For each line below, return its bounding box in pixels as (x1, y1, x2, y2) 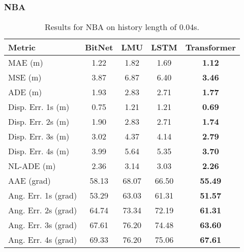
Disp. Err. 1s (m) (8, 101, 70, 113)
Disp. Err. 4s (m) (8, 145, 70, 157)
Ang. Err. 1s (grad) (8, 189, 77, 202)
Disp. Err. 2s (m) (8, 116, 70, 128)
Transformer (185, 41, 236, 53)
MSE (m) (8, 71, 42, 83)
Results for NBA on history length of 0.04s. (44, 21, 199, 33)
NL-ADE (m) (8, 160, 56, 172)
